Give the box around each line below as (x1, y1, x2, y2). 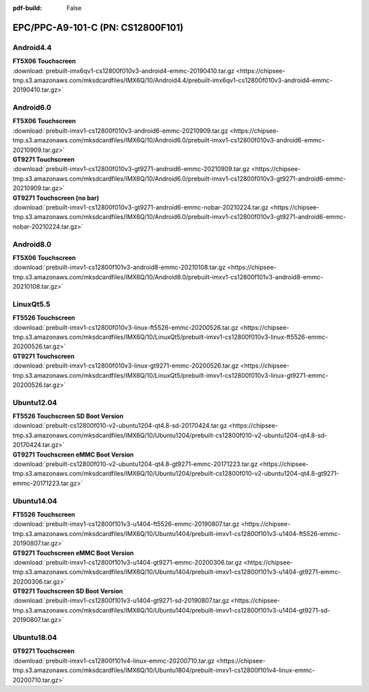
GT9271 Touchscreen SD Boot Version (12, 587, 123, 595)
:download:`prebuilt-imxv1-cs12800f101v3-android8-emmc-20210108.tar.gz (12, 264, 225, 272)
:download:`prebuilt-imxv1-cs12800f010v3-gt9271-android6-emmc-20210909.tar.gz (12, 165, 250, 173)
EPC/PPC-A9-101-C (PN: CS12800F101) (12, 21, 184, 34)
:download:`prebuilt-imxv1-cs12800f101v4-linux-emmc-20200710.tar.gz (12, 656, 215, 665)
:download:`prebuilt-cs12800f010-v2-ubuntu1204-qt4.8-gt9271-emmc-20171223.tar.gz (12, 460, 258, 468)
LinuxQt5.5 (12, 299, 51, 309)
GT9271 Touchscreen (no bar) (12, 194, 99, 202)
